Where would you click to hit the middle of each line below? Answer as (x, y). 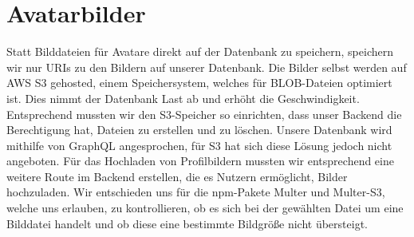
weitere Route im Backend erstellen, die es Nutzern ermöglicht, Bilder (177, 176)
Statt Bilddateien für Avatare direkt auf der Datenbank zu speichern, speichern (200, 51)
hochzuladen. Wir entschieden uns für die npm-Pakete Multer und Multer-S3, (196, 192)
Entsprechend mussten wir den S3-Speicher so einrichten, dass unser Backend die (204, 114)
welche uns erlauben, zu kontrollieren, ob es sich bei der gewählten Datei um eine (205, 208)
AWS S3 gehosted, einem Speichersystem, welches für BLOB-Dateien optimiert (199, 83)
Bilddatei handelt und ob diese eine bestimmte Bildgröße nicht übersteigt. (187, 223)
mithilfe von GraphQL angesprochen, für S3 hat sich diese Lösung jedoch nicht (199, 145)
